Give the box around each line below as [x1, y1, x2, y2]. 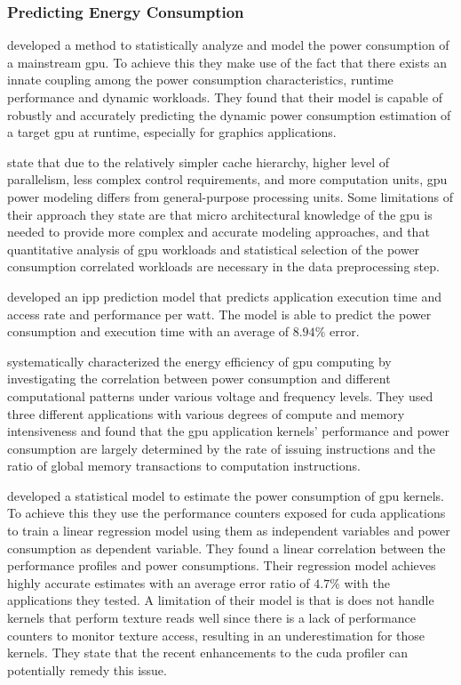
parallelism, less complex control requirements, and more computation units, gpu [7, 170, 448, 189]
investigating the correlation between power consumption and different [7, 369, 391, 388]
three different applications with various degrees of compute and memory [7, 404, 405, 423]
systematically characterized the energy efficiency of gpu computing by [7, 351, 392, 370]
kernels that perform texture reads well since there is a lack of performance [7, 608, 416, 627]
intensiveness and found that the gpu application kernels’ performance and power [7, 422, 449, 440]
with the [344, 573, 390, 592]
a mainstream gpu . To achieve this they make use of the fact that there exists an [7, 52, 448, 71]
